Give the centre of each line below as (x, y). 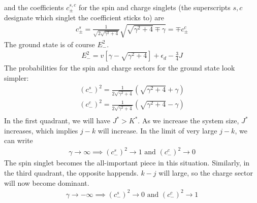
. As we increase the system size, (188, 121)
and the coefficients (34, 7)
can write (19, 140)
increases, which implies (41, 130)
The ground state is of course (50, 44)
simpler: (17, 77)
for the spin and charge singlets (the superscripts (154, 7)
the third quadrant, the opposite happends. (71, 172)
